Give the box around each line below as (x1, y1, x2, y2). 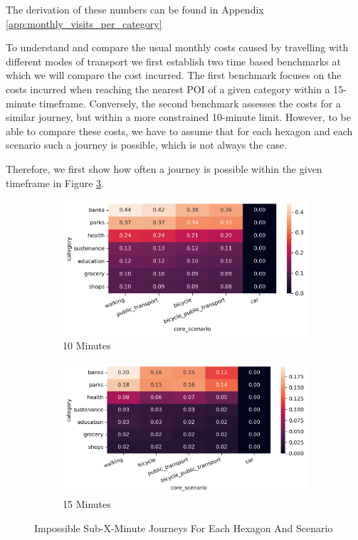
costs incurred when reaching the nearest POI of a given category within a (6, 81, 330, 96)
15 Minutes (63, 497, 111, 512)
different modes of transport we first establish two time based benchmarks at (6, 53, 341, 68)
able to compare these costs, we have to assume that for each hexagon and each (6, 123, 353, 138)
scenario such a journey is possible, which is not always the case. (6, 137, 287, 152)
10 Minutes (63, 338, 111, 353)
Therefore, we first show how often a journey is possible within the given (6, 161, 322, 176)
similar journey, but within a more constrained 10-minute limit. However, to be (6, 110, 351, 125)
